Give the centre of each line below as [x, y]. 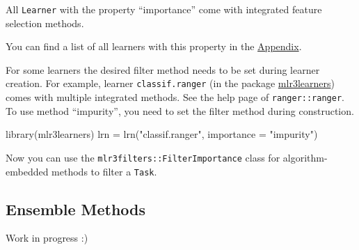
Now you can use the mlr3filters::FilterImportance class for [143, 157]
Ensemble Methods [76, 209]
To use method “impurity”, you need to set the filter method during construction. [180, 110]
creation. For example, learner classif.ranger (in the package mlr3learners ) [170, 83]
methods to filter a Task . [104, 171]
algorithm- [305, 157]
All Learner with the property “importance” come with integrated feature [164, 9]
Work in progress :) [47, 238]
